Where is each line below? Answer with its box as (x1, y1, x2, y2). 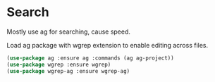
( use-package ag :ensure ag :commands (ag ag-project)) (6, 54, 174, 62)
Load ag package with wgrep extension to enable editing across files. (6, 41, 209, 49)
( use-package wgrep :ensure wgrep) (6, 61, 111, 68)
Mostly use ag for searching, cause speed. (6, 27, 131, 36)
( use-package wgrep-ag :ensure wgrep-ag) (6, 67, 130, 74)
